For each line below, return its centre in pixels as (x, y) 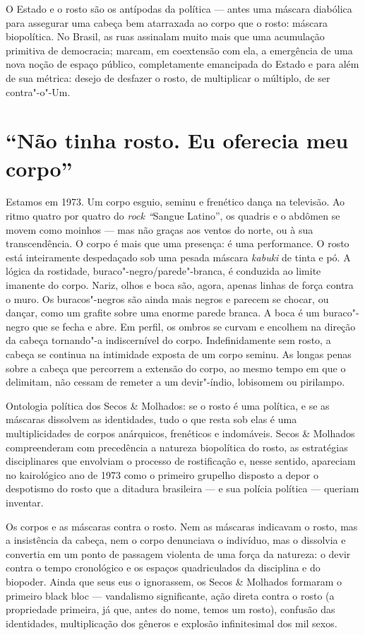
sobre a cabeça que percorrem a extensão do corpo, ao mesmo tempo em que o (176, 368)
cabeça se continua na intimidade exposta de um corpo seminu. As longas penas (179, 354)
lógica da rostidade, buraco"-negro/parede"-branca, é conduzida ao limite (163, 271)
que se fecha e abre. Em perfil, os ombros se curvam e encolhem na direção (194, 326)
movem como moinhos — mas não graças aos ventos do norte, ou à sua (160, 229)
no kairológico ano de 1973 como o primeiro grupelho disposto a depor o (162, 474)
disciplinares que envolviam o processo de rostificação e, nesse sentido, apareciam (181, 461)
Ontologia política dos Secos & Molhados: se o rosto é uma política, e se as (168, 405)
